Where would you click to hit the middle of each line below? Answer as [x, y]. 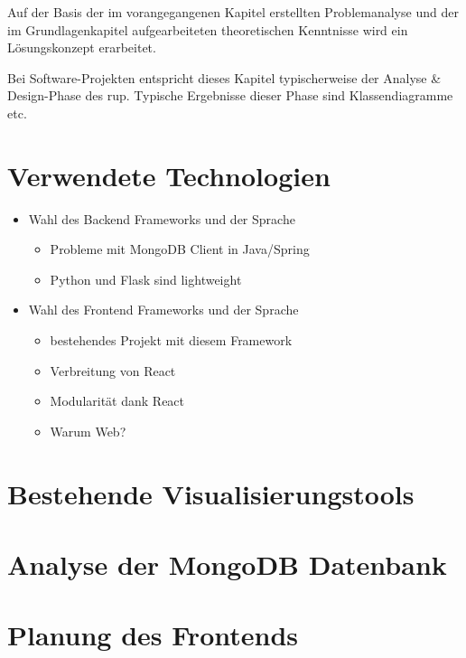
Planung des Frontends [153, 635]
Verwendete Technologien [169, 175]
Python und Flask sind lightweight [146, 279]
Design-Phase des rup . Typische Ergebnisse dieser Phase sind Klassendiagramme [230, 95]
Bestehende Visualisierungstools [211, 493]
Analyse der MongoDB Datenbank [227, 564]
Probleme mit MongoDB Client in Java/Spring [180, 249]
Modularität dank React [117, 401]
